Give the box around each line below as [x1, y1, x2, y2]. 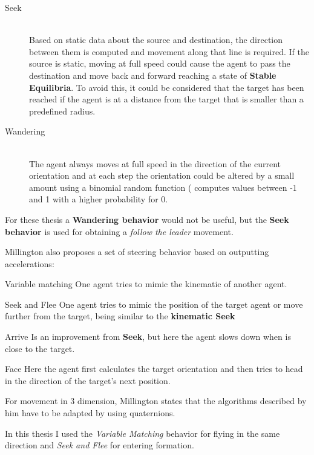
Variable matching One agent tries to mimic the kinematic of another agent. [5, 277, 287, 290]
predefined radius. [29, 104, 96, 117]
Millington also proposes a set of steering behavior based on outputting [5, 245, 269, 258]
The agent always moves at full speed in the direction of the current [29, 157, 281, 170]
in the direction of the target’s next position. [5, 374, 171, 387]
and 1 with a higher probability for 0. [29, 193, 168, 205]
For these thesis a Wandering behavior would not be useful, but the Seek [5, 213, 289, 225]
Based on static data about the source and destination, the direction [29, 33, 283, 46]
